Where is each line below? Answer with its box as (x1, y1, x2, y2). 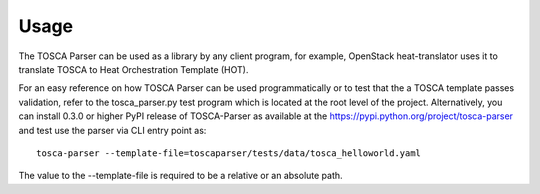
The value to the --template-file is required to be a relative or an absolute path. (18, 170, 344, 182)
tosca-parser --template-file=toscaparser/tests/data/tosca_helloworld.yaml (36, 147, 422, 159)
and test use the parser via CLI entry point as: (18, 124, 207, 136)
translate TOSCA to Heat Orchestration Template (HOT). (18, 63, 249, 75)
